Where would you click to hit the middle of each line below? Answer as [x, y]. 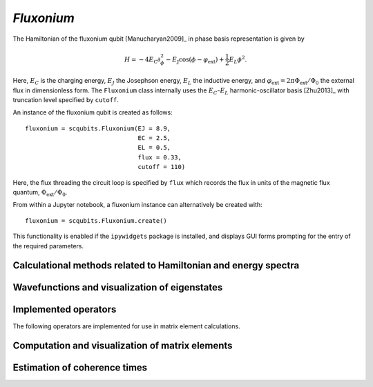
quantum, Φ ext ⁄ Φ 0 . [40, 193]
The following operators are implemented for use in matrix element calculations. [127, 326]
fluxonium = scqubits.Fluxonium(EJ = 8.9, [98, 128]
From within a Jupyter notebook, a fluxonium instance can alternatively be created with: [137, 205]
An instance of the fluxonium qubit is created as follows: [93, 112]
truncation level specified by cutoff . [66, 99]
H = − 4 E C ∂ [143, 60]
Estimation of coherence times [80, 368]
